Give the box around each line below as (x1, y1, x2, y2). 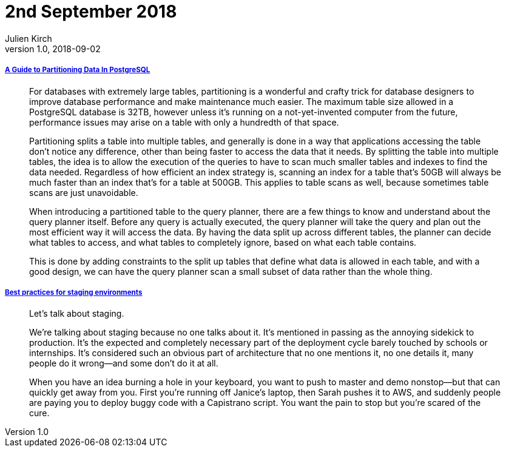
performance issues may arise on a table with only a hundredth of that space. (29, 116, 339, 127)
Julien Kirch (5, 33, 52, 44)
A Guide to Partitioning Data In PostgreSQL (5, 66, 150, 75)
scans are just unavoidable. (29, 187, 138, 198)
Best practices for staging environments (5, 288, 143, 297)
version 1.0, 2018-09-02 (5, 43, 101, 54)
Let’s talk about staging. (29, 308, 124, 319)
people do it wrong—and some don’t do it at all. (29, 358, 218, 369)
